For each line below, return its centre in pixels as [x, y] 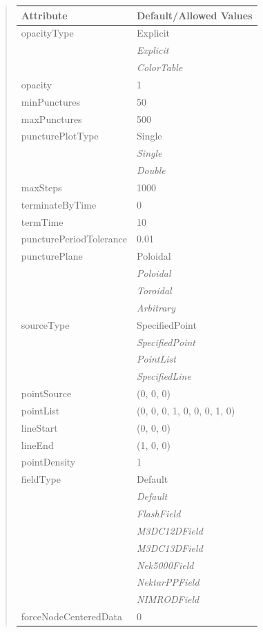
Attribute [44, 15]
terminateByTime [59, 204]
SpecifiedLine [164, 376]
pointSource [46, 393]
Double [151, 170]
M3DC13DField [169, 547]
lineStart [39, 427]
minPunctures [50, 101]
